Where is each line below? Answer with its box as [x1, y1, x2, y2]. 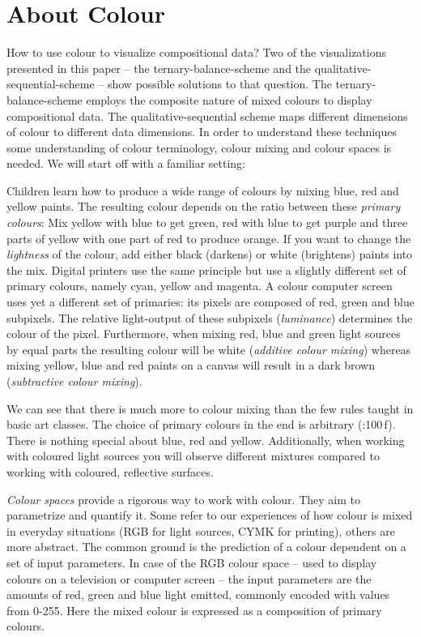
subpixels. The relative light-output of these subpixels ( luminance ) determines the [6, 309, 413, 326]
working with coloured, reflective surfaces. [6, 463, 214, 480]
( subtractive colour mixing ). [6, 373, 142, 389]
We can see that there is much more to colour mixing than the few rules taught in [6, 400, 414, 417]
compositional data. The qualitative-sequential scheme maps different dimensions [6, 107, 408, 124]
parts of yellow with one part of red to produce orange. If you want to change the [6, 229, 411, 246]
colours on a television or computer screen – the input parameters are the [6, 570, 372, 587]
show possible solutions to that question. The [107, 75, 332, 92]
